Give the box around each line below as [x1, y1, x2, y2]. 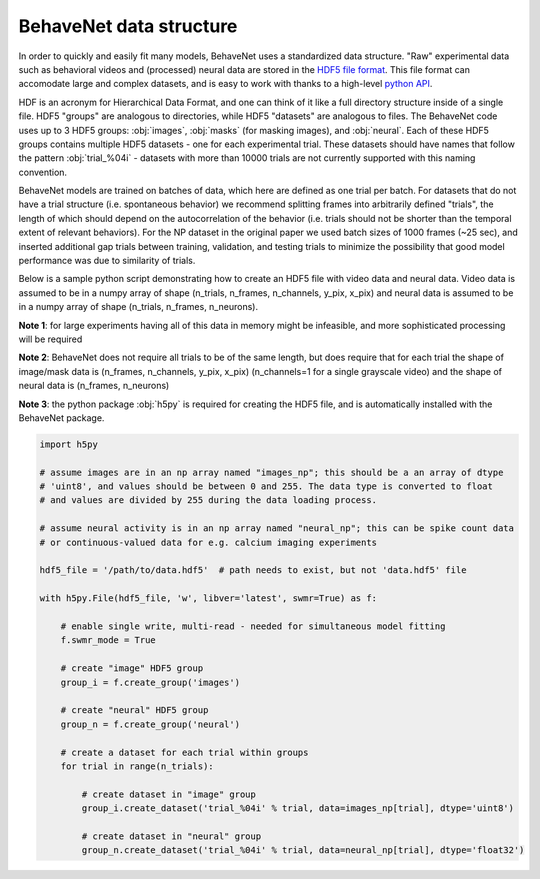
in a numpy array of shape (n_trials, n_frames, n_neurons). [18, 301, 259, 313]
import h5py [39, 438, 99, 450]
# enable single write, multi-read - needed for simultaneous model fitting [60, 620, 446, 632]
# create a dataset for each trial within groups [60, 746, 309, 758]
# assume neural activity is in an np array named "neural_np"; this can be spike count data [39, 523, 515, 534]
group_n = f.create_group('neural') [60, 718, 240, 730]
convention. [18, 166, 68, 178]
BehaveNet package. [18, 411, 105, 424]
